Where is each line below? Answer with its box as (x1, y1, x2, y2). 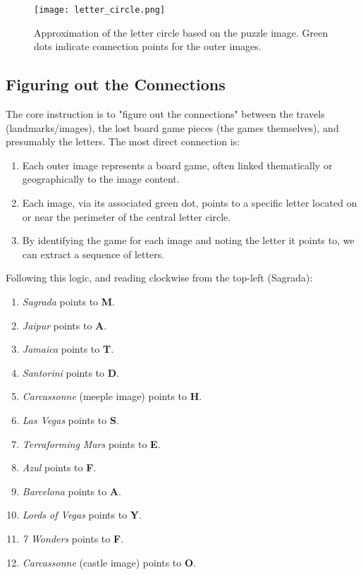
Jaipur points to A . (22, 317, 107, 332)
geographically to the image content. (22, 171, 180, 186)
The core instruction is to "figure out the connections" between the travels (6, 107, 325, 121)
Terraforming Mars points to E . (22, 436, 161, 451)
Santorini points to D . (22, 365, 119, 380)
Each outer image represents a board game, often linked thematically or (22, 157, 333, 172)
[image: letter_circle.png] (34, 5, 166, 15)
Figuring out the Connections (6, 73, 226, 95)
